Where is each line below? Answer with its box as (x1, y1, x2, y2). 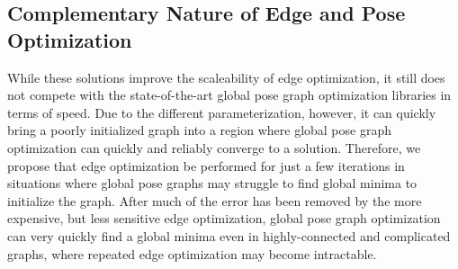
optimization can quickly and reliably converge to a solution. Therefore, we (7, 138, 421, 157)
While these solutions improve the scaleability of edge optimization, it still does (7, 67, 445, 86)
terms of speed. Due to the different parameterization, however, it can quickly (7, 103, 436, 121)
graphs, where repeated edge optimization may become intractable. (7, 244, 377, 263)
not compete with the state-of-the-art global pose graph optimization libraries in (7, 85, 452, 104)
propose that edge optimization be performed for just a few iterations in (7, 156, 405, 175)
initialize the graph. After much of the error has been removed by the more (7, 191, 422, 210)
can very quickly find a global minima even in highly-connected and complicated (7, 226, 451, 245)
